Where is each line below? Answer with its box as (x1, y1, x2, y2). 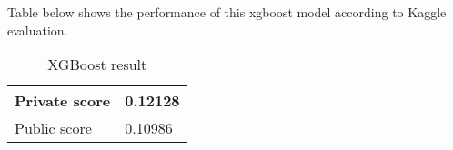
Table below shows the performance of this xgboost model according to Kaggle (7, 3, 447, 21)
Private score (15, 90, 111, 112)
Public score (15, 117, 92, 139)
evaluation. (7, 20, 68, 39)
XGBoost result (47, 54, 147, 75)
